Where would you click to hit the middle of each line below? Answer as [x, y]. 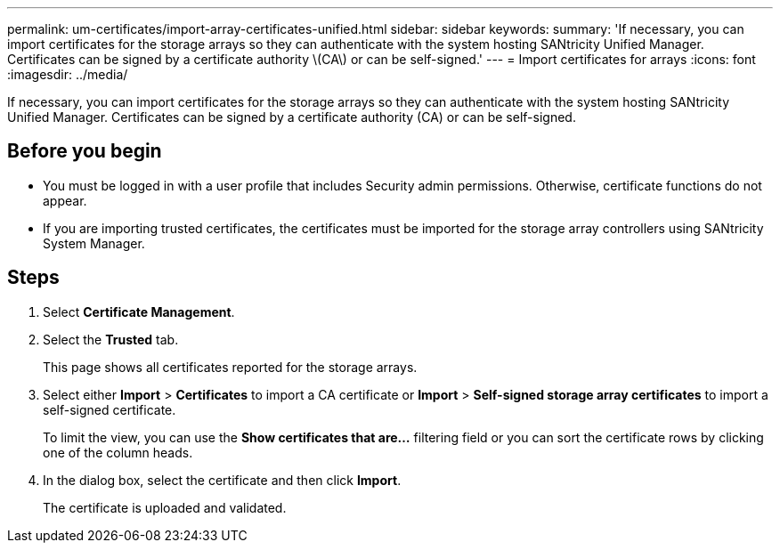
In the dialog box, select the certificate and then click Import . [222, 480]
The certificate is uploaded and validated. [165, 507]
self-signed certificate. [110, 409]
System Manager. [94, 243]
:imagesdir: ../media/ [68, 74]
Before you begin [85, 151]
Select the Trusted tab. [111, 339]
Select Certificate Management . [139, 311]
